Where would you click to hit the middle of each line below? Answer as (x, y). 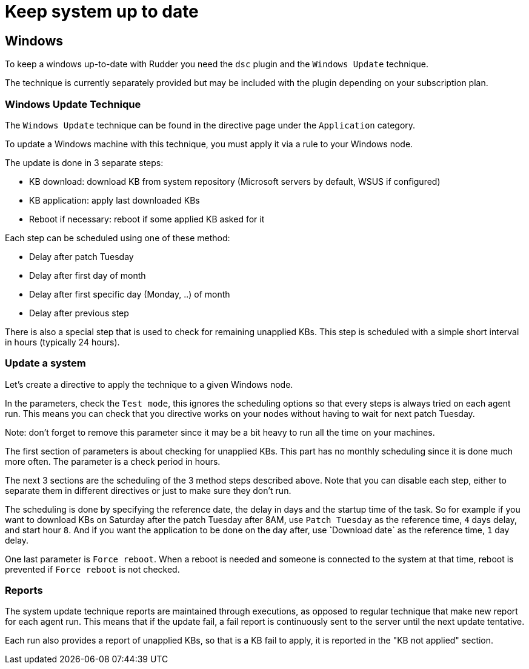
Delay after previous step (79, 313)
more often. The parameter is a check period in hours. (113, 461)
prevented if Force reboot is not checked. (92, 569)
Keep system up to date (102, 12)
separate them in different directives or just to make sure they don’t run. (148, 490)
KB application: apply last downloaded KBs (115, 200)
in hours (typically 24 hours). (62, 342)
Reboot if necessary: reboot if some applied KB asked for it (147, 219)
